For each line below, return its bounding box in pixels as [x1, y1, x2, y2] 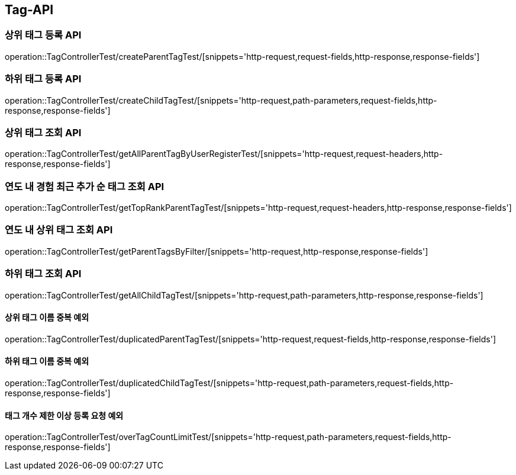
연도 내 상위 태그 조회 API [5, 224, 113, 236]
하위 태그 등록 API [5, 73, 82, 85]
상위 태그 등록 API [5, 29, 82, 41]
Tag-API [5, 2, 54, 17]
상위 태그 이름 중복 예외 [5, 312, 89, 323]
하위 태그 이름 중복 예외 [5, 356, 89, 367]
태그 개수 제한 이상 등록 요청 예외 [5, 410, 124, 421]
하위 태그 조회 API [5, 268, 82, 280]
